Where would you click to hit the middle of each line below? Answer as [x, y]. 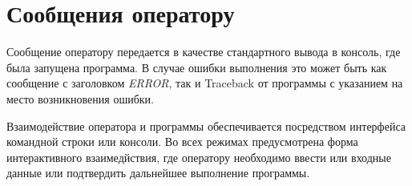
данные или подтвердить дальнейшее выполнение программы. [158, 173]
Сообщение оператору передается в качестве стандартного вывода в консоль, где [204, 52]
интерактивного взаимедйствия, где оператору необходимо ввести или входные [199, 157]
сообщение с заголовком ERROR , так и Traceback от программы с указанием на [205, 83]
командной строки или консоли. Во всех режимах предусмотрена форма [182, 142]
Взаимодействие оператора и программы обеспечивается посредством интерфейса [206, 125]
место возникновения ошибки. [80, 98]
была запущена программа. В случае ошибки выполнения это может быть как [197, 67]
